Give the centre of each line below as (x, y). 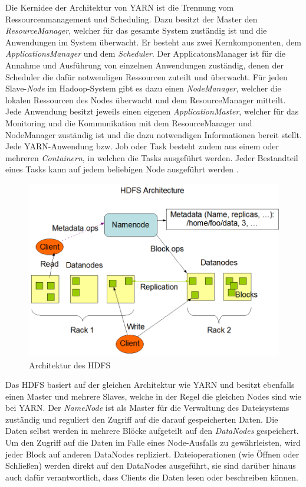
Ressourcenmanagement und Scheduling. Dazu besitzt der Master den (131, 19)
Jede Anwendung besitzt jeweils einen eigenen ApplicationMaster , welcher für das (152, 111)
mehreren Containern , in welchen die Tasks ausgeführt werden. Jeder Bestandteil (152, 157)
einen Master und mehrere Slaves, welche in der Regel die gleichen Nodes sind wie (153, 396)
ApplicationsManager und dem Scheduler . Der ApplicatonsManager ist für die (145, 53)
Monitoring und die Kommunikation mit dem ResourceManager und (129, 122)
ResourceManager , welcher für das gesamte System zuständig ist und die (136, 30)
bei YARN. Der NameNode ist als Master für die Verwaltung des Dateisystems (147, 408)
